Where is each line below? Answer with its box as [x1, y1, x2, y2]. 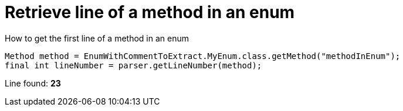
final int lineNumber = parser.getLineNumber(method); [5, 60, 262, 70]
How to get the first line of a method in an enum [5, 33, 189, 43]
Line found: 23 [5, 78, 61, 88]
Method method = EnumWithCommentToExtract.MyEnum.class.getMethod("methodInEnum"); [5, 51, 401, 61]
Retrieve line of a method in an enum [5, 2, 295, 22]
